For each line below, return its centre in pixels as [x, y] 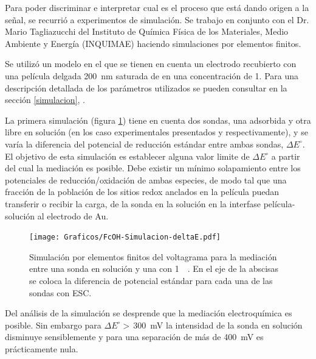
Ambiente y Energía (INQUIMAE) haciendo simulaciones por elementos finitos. [153, 43]
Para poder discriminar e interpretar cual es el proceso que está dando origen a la [157, 7]
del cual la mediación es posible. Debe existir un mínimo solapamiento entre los [153, 168]
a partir [286, 156]
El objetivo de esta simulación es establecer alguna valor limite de [127, 156]
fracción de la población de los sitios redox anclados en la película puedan [142, 192]
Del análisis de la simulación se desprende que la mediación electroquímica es [149, 313]
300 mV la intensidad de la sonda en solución [218, 325]
